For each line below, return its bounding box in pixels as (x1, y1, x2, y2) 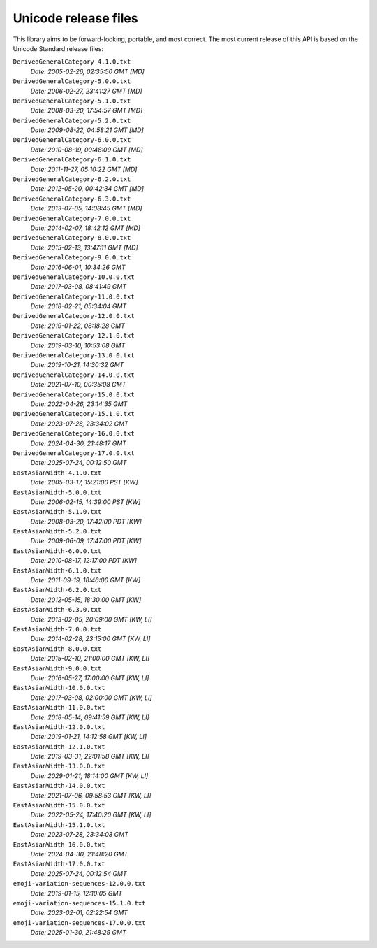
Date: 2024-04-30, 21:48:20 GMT (30, 849, 128, 858)
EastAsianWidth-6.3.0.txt (13, 605, 102, 614)
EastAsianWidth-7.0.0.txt (13, 625, 102, 633)
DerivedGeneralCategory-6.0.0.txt (13, 136, 131, 144)
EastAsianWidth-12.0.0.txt (13, 723, 105, 731)
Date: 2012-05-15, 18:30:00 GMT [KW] (30, 595, 142, 604)
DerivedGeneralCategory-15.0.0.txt (13, 390, 135, 398)
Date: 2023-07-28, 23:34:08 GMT (30, 831, 128, 839)
